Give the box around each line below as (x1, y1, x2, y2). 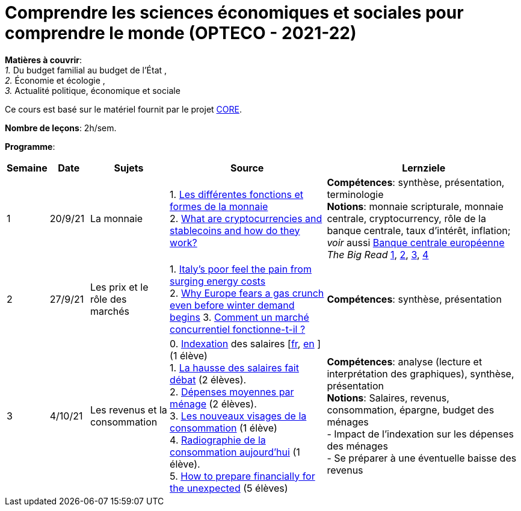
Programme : (5, 141, 55, 152)
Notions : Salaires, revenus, (327, 391, 449, 404)
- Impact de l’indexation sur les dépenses (327, 427, 514, 440)
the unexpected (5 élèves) (170, 482, 288, 494)
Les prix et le (90, 280, 149, 293)
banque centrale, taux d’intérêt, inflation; (327, 224, 511, 237)
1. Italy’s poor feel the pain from (170, 262, 312, 275)
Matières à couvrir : (5, 54, 82, 65)
